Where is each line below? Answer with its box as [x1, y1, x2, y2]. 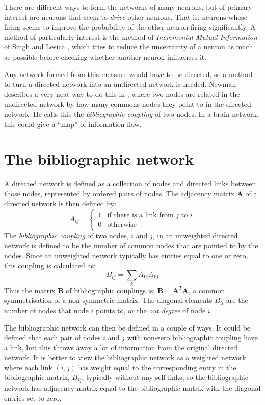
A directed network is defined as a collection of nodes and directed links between [4, 178, 256, 189]
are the [226, 295, 248, 306]
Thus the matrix [4, 285, 56, 295]
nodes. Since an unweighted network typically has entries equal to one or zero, [4, 250, 248, 261]
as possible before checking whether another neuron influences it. [4, 51, 207, 62]
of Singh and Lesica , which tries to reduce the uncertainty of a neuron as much [4, 41, 253, 52]
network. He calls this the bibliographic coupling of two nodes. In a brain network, [4, 108, 259, 119]
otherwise [107, 221, 137, 229]
